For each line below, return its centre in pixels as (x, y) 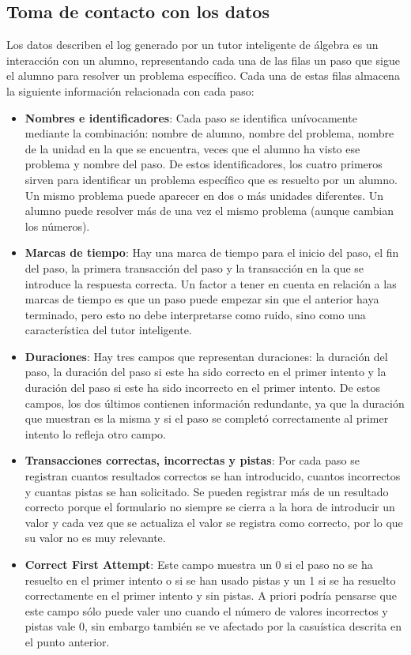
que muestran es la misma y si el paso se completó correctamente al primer (207, 418)
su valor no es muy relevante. (95, 538)
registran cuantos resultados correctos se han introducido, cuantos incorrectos (213, 476)
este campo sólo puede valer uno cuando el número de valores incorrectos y (206, 610)
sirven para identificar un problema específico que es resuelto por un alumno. (211, 179)
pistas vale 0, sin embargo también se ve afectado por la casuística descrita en (213, 626)
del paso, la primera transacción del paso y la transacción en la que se (194, 267)
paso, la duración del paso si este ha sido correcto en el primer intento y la (205, 372)
